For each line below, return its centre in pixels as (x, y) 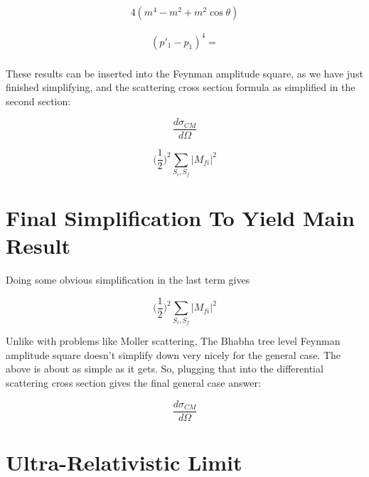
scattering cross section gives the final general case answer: (133, 382)
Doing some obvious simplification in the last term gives (128, 280)
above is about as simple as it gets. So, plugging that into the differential (165, 369)
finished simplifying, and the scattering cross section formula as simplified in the (181, 87)
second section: (38, 101)
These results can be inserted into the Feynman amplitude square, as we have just (184, 73)
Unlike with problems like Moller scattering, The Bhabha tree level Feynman (173, 341)
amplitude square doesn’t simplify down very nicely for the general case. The (173, 354)
